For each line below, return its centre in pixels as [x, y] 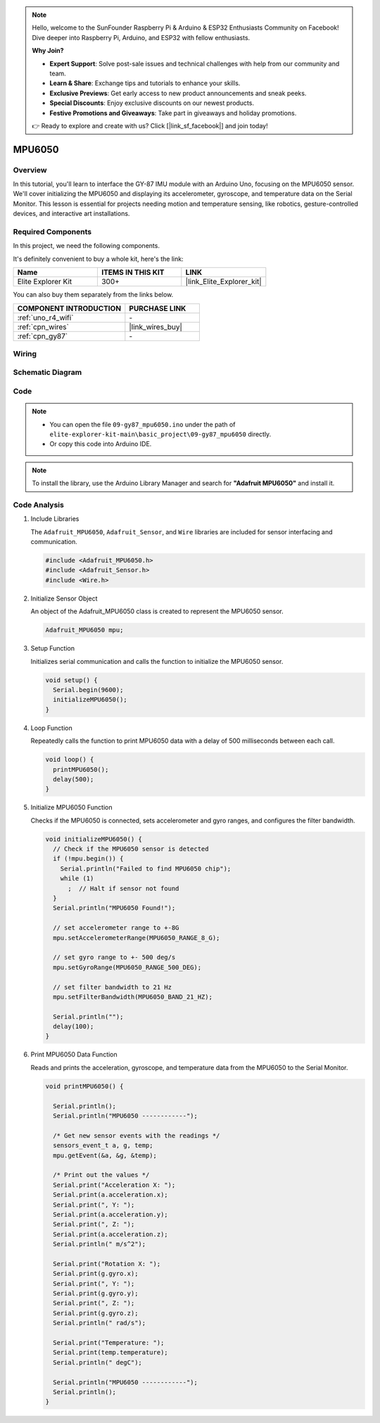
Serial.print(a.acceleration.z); [110, 1234]
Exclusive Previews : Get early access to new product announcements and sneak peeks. [178, 93]
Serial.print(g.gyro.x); [96, 1274]
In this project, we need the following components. [86, 246]
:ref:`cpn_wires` [43, 326]
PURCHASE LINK [158, 308]
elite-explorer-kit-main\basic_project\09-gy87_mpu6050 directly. [160, 434]
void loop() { [70, 760]
